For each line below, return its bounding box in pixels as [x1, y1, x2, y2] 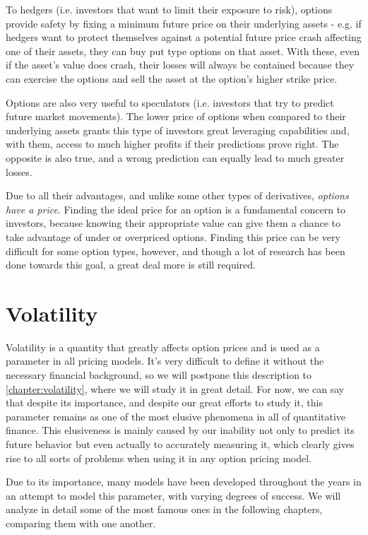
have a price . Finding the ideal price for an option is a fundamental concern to [6, 201, 346, 216]
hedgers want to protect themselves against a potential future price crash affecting [6, 30, 362, 45]
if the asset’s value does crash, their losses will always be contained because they [6, 57, 355, 72]
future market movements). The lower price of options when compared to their [6, 109, 346, 124]
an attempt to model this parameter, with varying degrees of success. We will [6, 488, 341, 502]
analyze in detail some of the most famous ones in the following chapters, [6, 502, 323, 517]
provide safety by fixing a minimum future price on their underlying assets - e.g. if [6, 16, 362, 30]
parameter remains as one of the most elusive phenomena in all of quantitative [6, 408, 346, 423]
